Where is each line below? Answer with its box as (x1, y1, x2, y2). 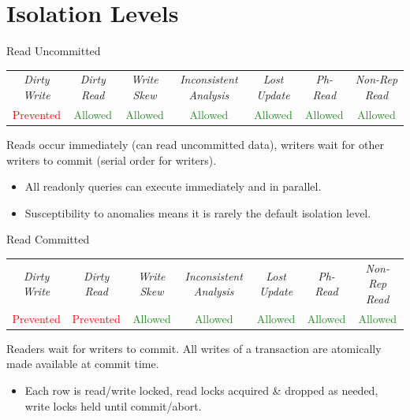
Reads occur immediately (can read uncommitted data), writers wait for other (6, 136, 384, 152)
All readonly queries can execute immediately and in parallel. (24, 178, 322, 195)
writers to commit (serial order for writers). (6, 151, 217, 168)
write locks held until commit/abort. (24, 397, 202, 414)
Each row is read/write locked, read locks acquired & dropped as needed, (24, 382, 378, 399)
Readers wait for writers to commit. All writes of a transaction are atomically (6, 340, 382, 356)
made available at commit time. (6, 355, 159, 372)
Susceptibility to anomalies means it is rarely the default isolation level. (24, 204, 371, 221)
